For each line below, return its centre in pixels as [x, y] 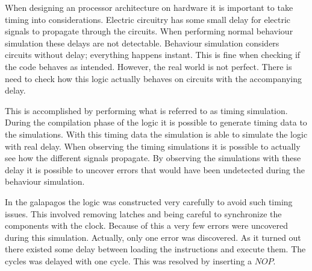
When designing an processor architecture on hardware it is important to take [149, 7]
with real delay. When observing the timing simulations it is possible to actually [153, 146]
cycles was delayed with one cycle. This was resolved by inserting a [128, 260]
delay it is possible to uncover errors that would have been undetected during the [155, 169]
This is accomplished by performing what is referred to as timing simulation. [146, 110]
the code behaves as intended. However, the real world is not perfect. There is [148, 66]
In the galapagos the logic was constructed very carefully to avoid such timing [149, 201]
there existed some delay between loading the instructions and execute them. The [155, 249]
